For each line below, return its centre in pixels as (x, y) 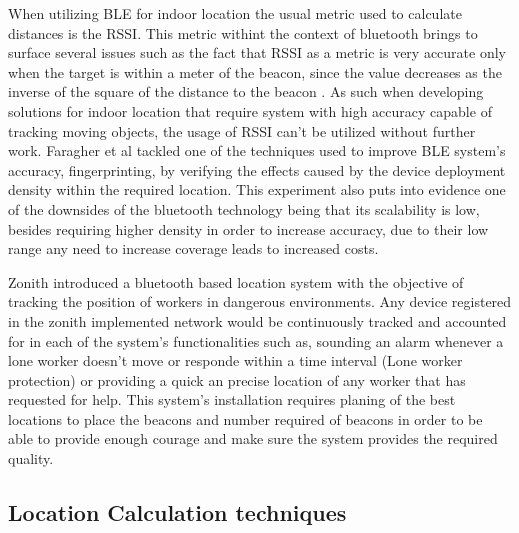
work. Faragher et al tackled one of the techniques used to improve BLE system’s (257, 150)
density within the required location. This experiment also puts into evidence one (257, 189)
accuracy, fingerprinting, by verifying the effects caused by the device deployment (257, 169)
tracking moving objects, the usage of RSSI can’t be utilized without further (242, 130)
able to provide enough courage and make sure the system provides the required (253, 438)
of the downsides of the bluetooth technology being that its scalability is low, (244, 208)
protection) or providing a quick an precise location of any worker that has (237, 379)
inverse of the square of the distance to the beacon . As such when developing (246, 91)
